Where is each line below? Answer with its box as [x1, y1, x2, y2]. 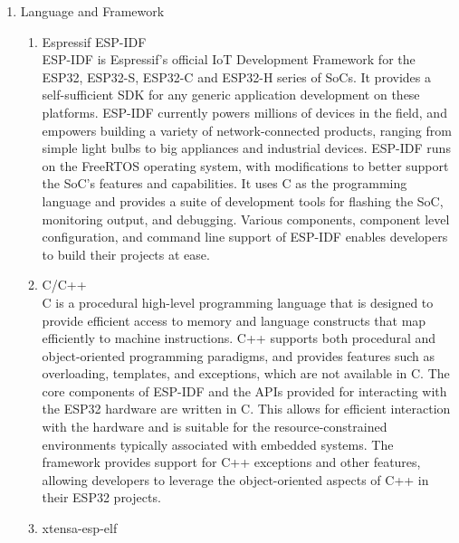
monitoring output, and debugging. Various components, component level [42, 209, 450, 228]
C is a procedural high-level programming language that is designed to [42, 292, 434, 311]
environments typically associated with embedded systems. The [42, 434, 394, 453]
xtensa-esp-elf [42, 519, 118, 538]
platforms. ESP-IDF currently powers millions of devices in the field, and [42, 102, 447, 121]
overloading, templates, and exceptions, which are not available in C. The [42, 364, 450, 383]
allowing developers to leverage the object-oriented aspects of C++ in [42, 470, 429, 489]
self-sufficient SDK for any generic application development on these [42, 85, 420, 104]
